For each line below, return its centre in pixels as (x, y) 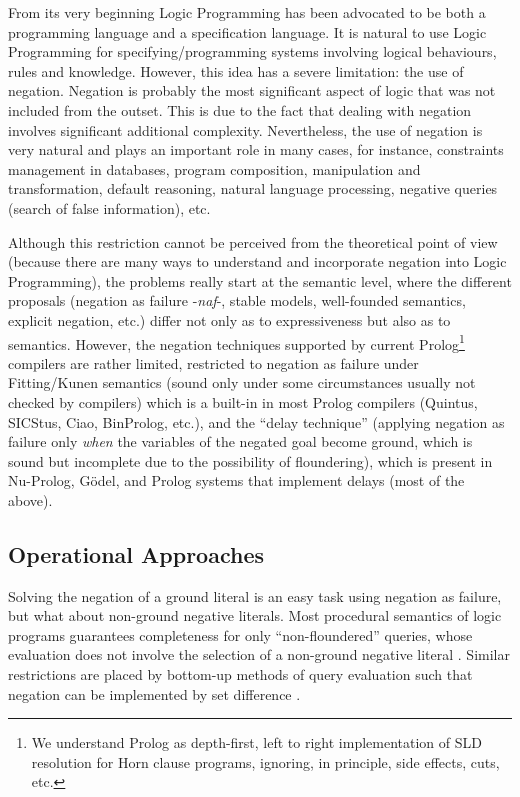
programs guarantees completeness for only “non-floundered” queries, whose (240, 634)
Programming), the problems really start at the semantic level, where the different (260, 280)
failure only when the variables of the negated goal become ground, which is (240, 441)
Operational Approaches (136, 553)
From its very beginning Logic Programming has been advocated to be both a (247, 12)
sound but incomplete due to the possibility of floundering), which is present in (250, 460)
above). (30, 499)
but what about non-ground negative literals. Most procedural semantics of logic (255, 615)
